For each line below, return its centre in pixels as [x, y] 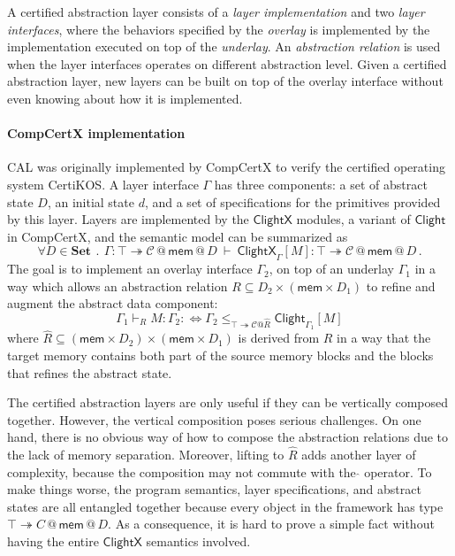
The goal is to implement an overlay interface [130, 269]
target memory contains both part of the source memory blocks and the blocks [220, 355]
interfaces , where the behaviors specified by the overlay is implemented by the [219, 29]
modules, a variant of [353, 219]
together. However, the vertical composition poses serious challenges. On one [214, 419]
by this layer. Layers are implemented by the [128, 219]
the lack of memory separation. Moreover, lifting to [146, 455]
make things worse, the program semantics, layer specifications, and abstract [214, 489]
